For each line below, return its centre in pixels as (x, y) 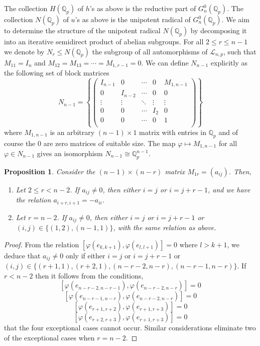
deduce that (22, 255)
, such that (240, 51)
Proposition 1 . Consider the (50, 171)
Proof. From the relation (42, 244)
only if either (85, 255)
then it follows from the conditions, (89, 275)
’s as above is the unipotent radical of (133, 19)
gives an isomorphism (70, 153)
